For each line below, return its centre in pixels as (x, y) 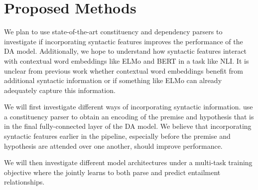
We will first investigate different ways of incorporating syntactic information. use (129, 107)
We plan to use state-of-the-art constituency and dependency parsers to (113, 32)
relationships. (24, 182)
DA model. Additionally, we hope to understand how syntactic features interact (126, 51)
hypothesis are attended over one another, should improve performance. (113, 145)
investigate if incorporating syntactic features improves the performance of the (124, 41)
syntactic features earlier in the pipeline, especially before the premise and (117, 136)
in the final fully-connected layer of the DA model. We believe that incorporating (128, 126)
